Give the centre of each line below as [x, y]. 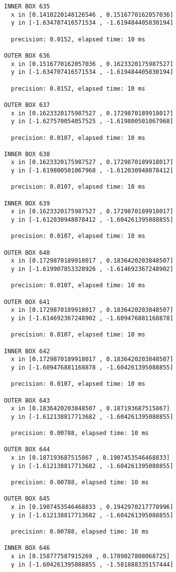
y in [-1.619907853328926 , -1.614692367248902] [92, 269]
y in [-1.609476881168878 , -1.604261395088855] [92, 367]
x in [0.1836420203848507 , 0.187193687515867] [90, 409]
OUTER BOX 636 [27, 55]
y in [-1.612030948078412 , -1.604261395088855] [92, 220]
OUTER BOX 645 [27, 499]
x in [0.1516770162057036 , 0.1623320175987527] [92, 64]
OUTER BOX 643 [27, 400]
